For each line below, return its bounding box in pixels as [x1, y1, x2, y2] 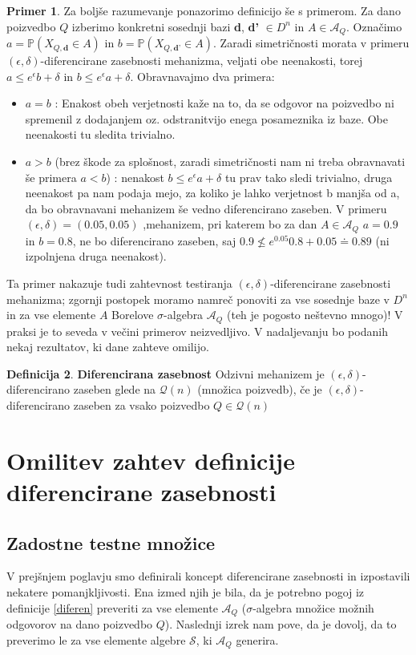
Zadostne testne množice [6, 530, 216, 555]
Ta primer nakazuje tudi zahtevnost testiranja [6, 275, 232, 292]
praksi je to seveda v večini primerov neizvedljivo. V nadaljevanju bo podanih [6, 322, 388, 339]
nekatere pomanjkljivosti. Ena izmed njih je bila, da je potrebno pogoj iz [6, 584, 365, 600]
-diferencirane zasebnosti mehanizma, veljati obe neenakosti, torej [40, 52, 363, 69]
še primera [25, 168, 77, 185]
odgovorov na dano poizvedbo [6, 616, 153, 633]
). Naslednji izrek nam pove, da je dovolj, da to [164, 616, 397, 633]
